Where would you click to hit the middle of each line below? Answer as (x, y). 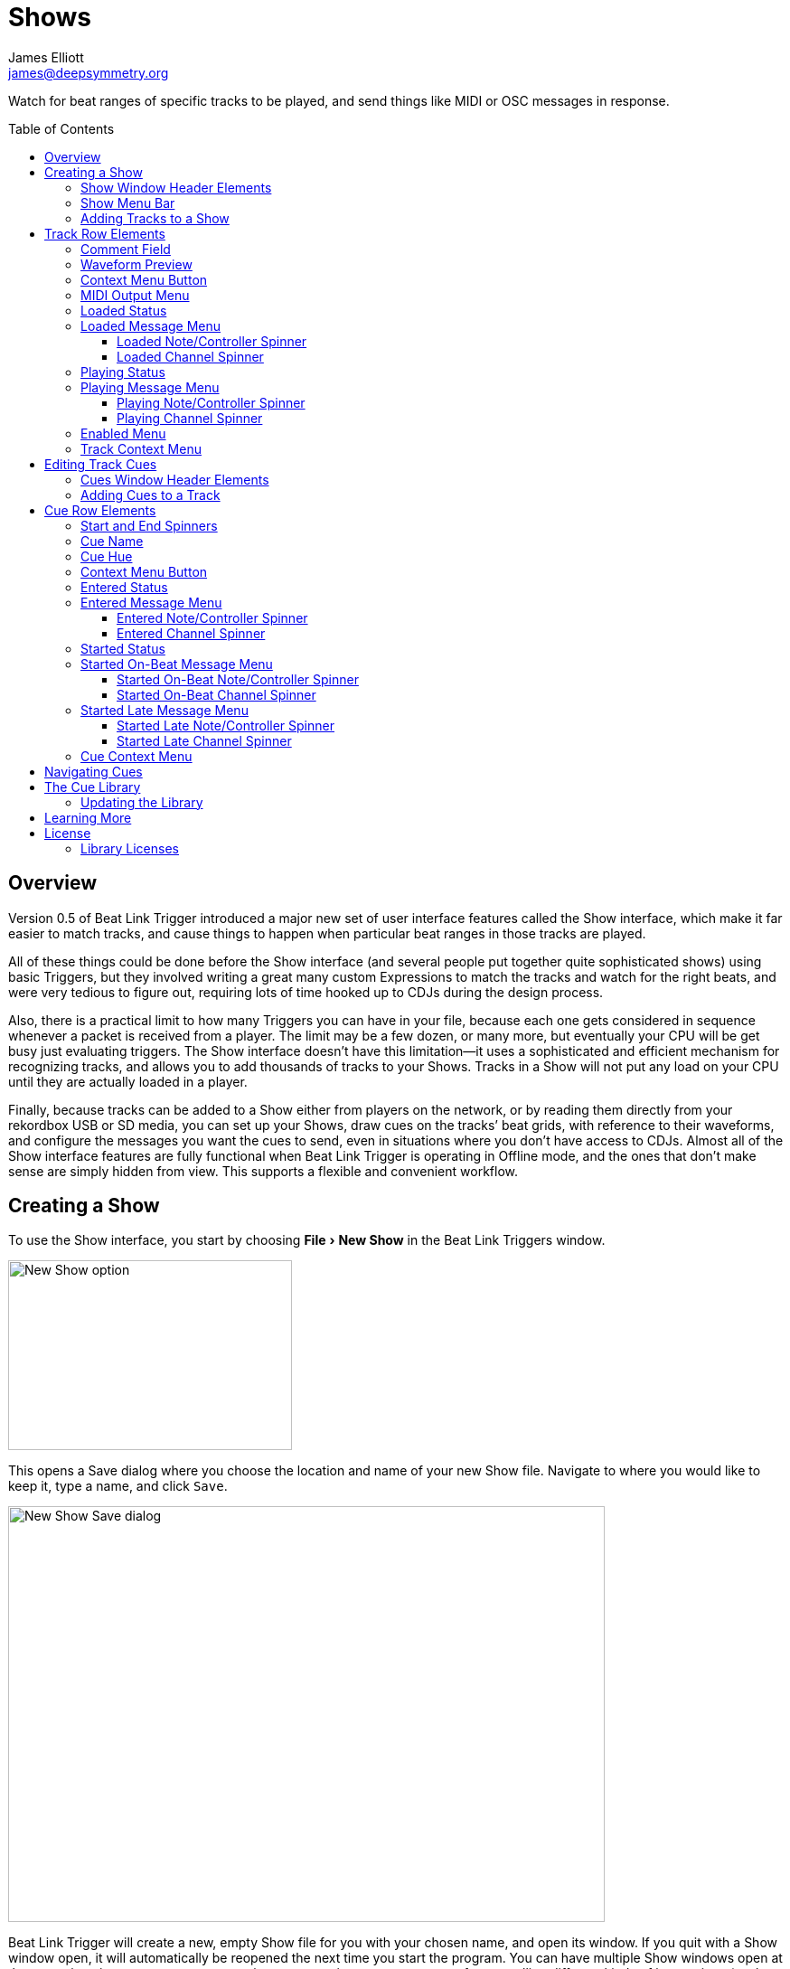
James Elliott (46, 57)
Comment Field (126, 249)
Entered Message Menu (151, 602)
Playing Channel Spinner (190, 418)
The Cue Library (93, 787)
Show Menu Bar (128, 203)
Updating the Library (142, 802)
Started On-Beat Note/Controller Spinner (238, 679)
